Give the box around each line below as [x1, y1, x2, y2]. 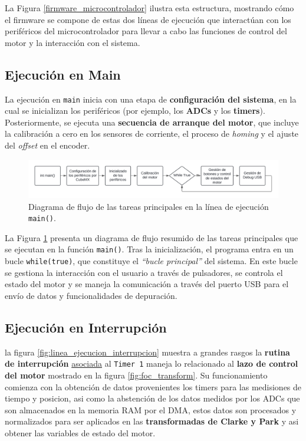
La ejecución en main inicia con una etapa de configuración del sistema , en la [5, 93, 297, 105]
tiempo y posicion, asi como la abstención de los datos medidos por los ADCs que [5, 392, 300, 404]
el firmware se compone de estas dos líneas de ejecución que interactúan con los [5, 13, 291, 25]
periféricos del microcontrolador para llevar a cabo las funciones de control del [5, 25, 287, 37]
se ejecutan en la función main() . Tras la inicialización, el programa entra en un [5, 243, 294, 255]
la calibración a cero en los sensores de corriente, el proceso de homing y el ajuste [5, 127, 299, 140]
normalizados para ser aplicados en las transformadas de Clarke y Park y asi [5, 415, 299, 427]
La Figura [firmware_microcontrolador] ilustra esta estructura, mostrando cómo [5, 2, 294, 14]
